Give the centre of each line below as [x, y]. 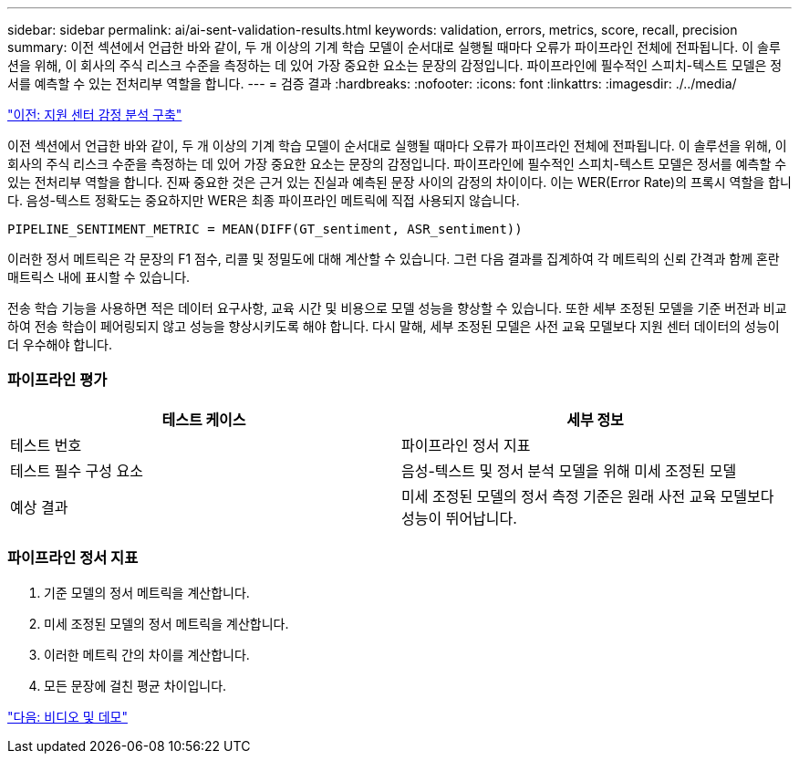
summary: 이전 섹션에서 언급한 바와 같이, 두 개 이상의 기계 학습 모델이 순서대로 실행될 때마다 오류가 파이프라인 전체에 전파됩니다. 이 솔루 [394, 47]
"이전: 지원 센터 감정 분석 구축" [95, 115]
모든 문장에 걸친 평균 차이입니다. [135, 685]
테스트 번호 [46, 445]
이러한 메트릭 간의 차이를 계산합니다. [147, 654]
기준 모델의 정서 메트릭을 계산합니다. [147, 592]
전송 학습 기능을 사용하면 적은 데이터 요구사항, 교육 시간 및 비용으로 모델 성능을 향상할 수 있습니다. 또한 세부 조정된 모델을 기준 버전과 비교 [397, 308]
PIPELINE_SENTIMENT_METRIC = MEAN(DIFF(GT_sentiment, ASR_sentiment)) [265, 229]
